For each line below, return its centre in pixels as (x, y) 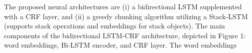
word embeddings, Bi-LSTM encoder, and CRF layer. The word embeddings (121, 45)
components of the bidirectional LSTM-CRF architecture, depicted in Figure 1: (125, 35)
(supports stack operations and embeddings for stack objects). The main (115, 26)
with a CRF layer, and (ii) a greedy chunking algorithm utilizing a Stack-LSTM (126, 16)
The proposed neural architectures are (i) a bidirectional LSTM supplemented (123, 6)
